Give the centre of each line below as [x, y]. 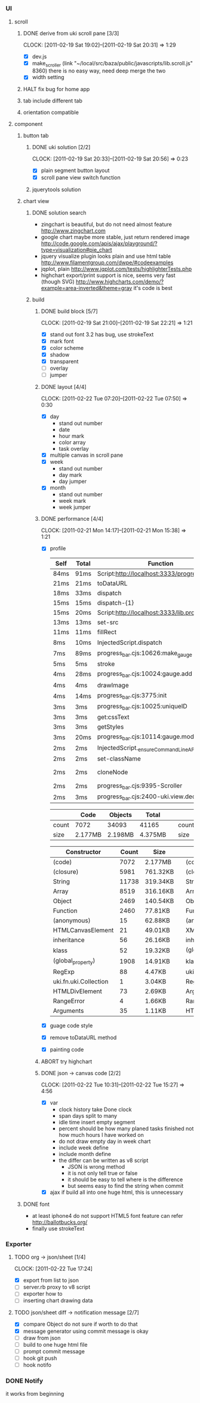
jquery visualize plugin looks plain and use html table [106, 256]
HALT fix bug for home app [56, 89]
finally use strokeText [58, 1228]
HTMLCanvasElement [83, 930]
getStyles [110, 727]
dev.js [39, 56]
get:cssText [113, 717]
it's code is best [153, 288]
